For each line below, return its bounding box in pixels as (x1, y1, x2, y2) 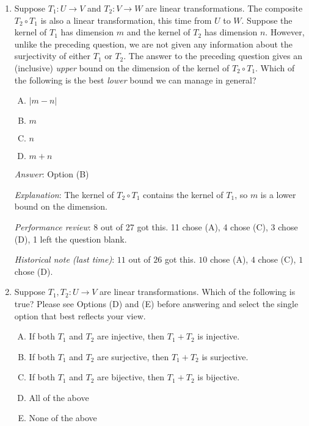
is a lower (260, 188, 296, 201)
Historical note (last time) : (14, 253, 115, 266)
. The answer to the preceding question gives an (123, 49, 302, 62)
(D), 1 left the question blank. (14, 232, 127, 245)
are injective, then (96, 330, 165, 343)
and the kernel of (126, 26, 191, 38)
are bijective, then (96, 371, 165, 383)
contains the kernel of (143, 188, 224, 201)
